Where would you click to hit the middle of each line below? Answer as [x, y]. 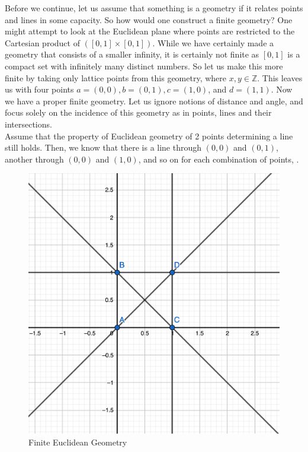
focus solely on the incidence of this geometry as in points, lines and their [138, 112]
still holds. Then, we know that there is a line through [103, 147]
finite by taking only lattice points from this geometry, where [116, 77]
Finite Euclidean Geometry [78, 442]
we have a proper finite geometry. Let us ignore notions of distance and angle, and [154, 101]
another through [34, 159]
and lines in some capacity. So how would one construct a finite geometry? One [149, 19]
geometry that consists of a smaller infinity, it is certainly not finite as [132, 54]
